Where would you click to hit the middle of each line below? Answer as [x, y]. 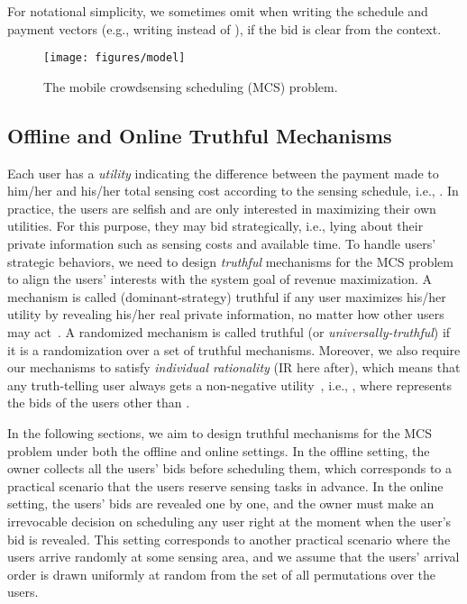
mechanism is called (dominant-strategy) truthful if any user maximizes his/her [227, 296]
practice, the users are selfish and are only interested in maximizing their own [222, 208]
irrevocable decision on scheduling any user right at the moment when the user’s [229, 521]
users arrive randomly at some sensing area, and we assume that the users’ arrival [233, 557]
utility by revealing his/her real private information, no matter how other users [226, 314]
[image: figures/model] [114, 58]
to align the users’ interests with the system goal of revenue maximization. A [220, 279]
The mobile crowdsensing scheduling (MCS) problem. [191, 86]
